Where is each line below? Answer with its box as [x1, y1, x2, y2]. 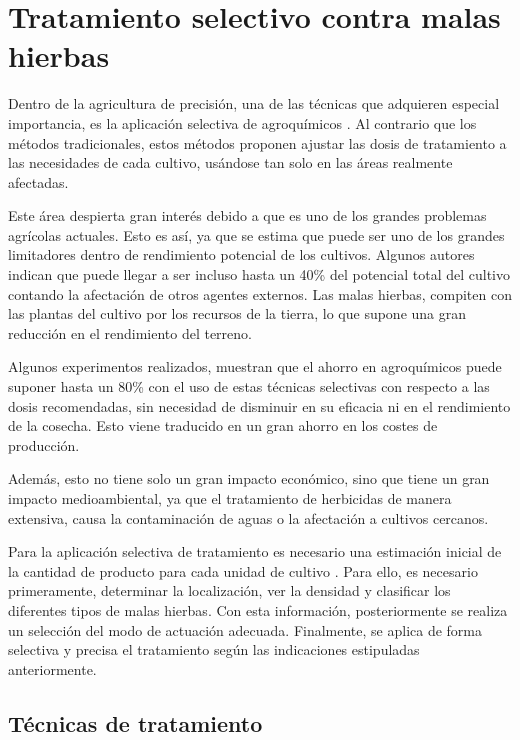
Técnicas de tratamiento [8, 707, 263, 738]
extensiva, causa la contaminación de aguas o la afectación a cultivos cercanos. [8, 507, 489, 528]
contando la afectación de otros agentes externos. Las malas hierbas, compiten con [8, 283, 512, 304]
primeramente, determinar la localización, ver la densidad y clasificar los [8, 580, 451, 601]
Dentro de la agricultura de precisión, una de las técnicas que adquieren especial [8, 93, 500, 114]
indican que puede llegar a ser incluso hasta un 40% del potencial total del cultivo [8, 264, 510, 285]
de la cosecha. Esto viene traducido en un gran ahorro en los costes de [8, 415, 438, 436]
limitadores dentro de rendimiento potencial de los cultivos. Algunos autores [8, 244, 475, 265]
